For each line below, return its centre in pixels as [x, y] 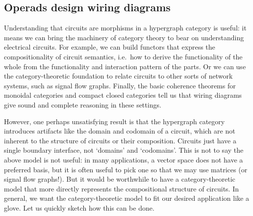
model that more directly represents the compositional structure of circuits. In [121, 188]
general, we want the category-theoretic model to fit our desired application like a [126, 198]
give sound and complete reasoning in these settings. [83, 104]
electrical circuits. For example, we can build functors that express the [110, 47]
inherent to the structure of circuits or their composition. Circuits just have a [120, 140]
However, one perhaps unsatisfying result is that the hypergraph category [114, 121]
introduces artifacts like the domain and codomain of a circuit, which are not [120, 131]
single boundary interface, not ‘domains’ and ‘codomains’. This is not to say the [124, 150]
